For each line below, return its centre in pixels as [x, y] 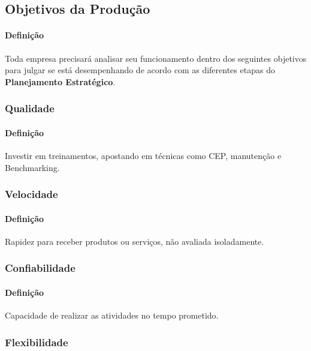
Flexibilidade [37, 342]
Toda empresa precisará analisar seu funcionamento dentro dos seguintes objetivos [156, 58]
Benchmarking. [32, 167]
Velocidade [31, 194]
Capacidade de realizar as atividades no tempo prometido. [112, 315]
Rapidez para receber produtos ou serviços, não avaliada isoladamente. [135, 241]
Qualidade [30, 108]
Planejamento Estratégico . [60, 81]
